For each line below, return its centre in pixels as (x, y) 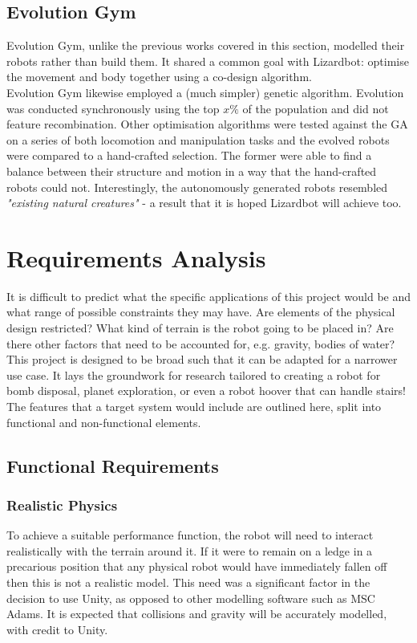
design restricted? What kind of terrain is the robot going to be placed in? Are (200, 328)
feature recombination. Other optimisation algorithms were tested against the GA (207, 124)
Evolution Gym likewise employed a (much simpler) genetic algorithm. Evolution (205, 92)
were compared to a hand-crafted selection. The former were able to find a (189, 155)
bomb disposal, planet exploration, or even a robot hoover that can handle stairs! (206, 391)
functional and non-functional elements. (104, 422)
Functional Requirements (113, 465)
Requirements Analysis (136, 257)
